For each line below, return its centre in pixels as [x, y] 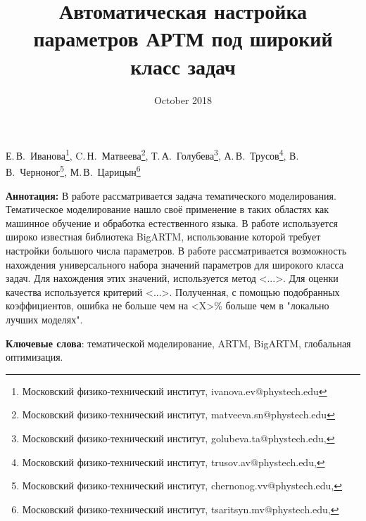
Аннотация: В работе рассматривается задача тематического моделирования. [171, 195]
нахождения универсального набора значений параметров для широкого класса [175, 264]
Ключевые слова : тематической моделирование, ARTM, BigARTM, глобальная [178, 343]
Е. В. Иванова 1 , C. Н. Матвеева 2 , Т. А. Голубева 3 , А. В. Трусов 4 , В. [152, 154]
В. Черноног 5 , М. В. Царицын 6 [73, 171]
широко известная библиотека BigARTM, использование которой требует [163, 237]
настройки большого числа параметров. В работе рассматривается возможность [176, 250]
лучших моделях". [44, 319]
